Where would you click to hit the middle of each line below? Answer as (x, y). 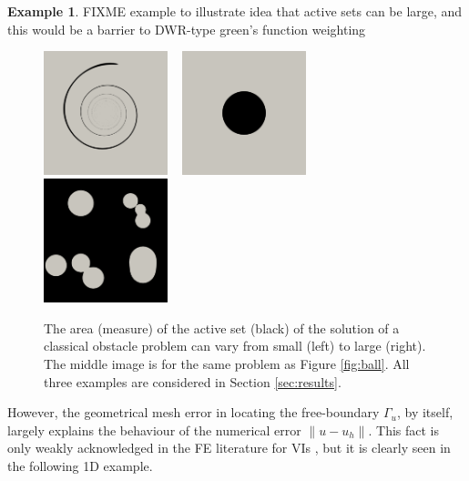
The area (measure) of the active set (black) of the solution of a (222, 327)
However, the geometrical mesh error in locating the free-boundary (194, 412)
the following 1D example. (80, 465)
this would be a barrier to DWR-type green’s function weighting (187, 29)
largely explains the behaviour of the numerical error (154, 430)
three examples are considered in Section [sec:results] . (193, 381)
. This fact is (404, 430)
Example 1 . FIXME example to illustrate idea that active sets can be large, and (235, 11)
